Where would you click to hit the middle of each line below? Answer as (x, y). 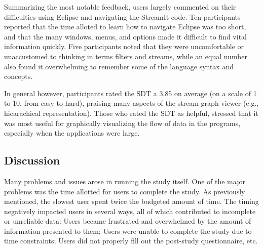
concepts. (18, 76)
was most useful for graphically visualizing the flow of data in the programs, (122, 123)
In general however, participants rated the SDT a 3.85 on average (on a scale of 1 (130, 93)
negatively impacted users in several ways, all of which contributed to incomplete (130, 211)
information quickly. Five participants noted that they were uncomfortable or (124, 46)
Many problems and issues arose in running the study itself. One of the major (125, 181)
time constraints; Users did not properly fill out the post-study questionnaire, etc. (131, 241)
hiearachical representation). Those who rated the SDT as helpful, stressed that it (131, 113)
